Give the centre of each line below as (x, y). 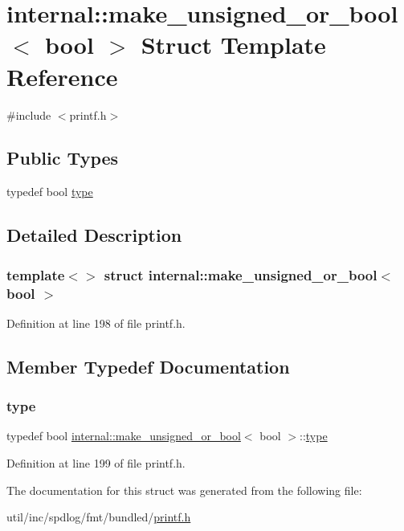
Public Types (63, 158)
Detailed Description (94, 235)
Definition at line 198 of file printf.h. (96, 323)
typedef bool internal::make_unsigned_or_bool (124, 436)
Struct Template (233, 45)
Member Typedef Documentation (148, 366)
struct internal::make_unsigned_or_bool (241, 274)
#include (29, 114)
